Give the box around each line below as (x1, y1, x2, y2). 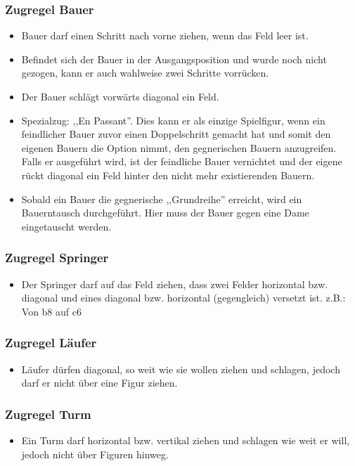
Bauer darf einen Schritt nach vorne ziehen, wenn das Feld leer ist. (21, 28, 309, 43)
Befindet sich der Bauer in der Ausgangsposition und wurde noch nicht (21, 51, 327, 66)
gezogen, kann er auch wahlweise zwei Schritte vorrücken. (21, 65, 269, 80)
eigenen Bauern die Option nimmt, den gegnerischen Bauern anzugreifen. (21, 140, 337, 155)
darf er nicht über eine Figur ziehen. (21, 375, 178, 390)
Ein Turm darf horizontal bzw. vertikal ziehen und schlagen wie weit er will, (21, 432, 350, 447)
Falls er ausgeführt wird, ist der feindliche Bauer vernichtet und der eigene (21, 154, 342, 169)
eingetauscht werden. (21, 219, 112, 233)
